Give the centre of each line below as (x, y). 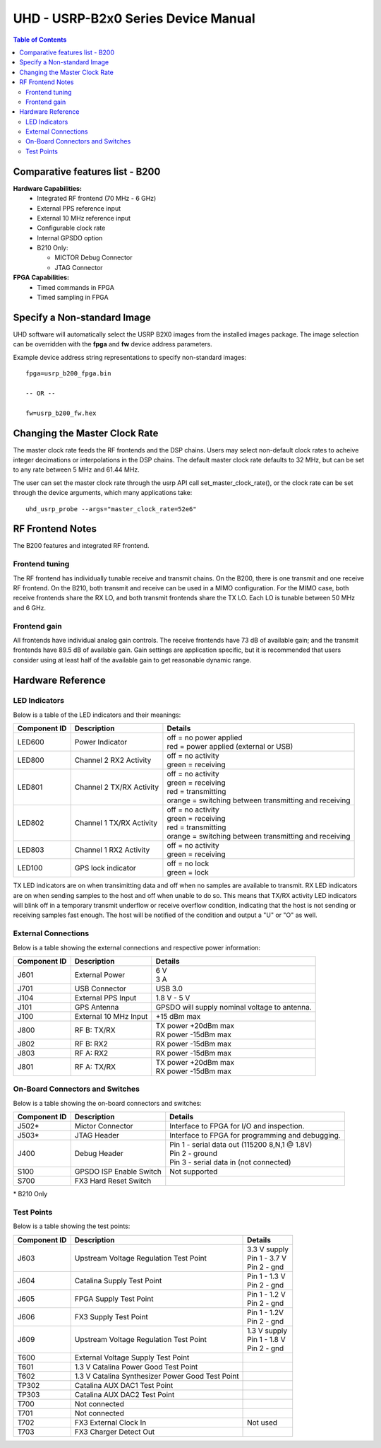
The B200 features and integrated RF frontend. (81, 546)
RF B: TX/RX (95, 1030)
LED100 (30, 868)
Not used (262, 1423)
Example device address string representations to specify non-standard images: (130, 357)
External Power (100, 974)
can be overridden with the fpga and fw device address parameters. (113, 344)
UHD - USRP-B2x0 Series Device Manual (134, 18)
